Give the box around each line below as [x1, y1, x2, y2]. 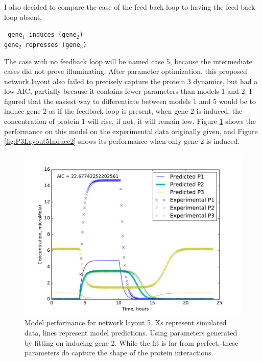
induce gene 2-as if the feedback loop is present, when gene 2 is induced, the [4, 106, 243, 116]
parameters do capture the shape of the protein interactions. [25, 347, 213, 358]
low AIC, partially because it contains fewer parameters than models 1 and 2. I [4, 86, 252, 96]
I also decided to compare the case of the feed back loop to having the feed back [4, 2, 255, 12]
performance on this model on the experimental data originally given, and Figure [4, 125, 258, 136]
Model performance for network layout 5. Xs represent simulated [25, 317, 227, 328]
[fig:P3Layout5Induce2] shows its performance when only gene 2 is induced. [4, 136, 240, 146]
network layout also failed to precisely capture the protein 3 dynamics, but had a [4, 75, 258, 86]
